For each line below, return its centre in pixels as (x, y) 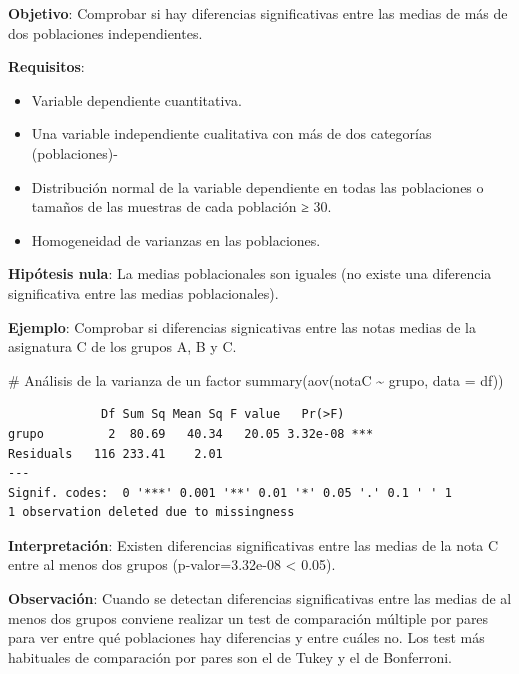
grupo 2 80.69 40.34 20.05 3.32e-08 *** (191, 433)
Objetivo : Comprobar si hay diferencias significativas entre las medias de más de (258, 13)
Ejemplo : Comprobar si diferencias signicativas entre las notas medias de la (242, 326)
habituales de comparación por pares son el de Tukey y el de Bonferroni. (230, 656)
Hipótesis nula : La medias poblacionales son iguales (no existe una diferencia (250, 273)
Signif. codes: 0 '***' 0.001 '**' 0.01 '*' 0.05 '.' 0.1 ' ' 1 (230, 492)
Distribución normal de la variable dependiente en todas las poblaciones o (257, 186)
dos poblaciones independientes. (105, 32)
